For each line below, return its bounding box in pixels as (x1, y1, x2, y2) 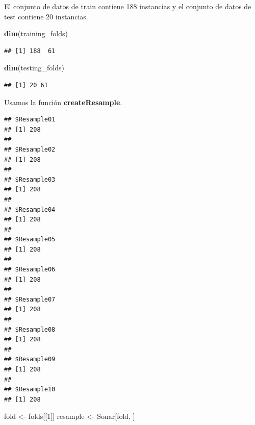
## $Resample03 (4, 176, 56, 183)
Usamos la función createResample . (4, 96, 122, 107)
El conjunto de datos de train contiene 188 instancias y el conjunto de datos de (4, 1, 251, 11)
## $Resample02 (4, 145, 56, 153)
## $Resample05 (4, 236, 56, 243)
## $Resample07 (4, 295, 56, 303)
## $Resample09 (4, 356, 56, 363)
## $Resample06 (4, 266, 56, 273)
